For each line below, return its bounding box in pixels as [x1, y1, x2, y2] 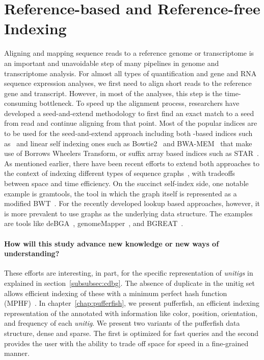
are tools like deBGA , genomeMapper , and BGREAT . [4, 218, 183, 229]
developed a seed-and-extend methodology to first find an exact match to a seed [4, 107, 254, 118]
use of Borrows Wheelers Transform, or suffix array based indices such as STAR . [4, 148, 259, 159]
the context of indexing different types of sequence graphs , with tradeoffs [4, 168, 235, 178]
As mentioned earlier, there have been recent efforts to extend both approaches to [4, 157, 259, 168]
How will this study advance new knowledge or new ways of [4, 238, 219, 249]
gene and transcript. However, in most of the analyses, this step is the [4, 87, 223, 98]
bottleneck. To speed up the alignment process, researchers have [39, 98, 240, 108]
